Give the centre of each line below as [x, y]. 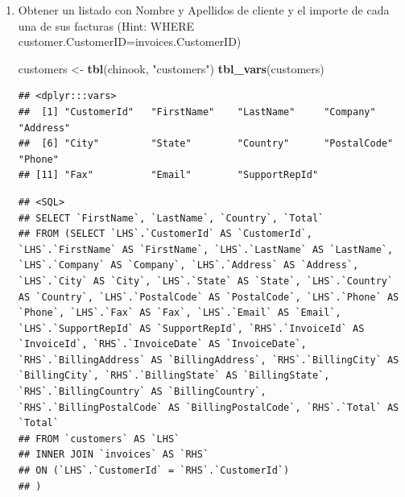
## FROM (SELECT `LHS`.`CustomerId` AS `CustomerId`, [165, 234]
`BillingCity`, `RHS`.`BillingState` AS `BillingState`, [174, 376]
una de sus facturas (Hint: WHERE [106, 25]
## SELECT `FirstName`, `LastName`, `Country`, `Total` [171, 218]
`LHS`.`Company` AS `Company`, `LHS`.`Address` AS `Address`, [188, 265]
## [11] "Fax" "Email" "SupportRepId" [168, 175]
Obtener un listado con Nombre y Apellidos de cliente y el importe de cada [204, 10]
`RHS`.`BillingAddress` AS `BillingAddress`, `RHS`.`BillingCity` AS [209, 360]
